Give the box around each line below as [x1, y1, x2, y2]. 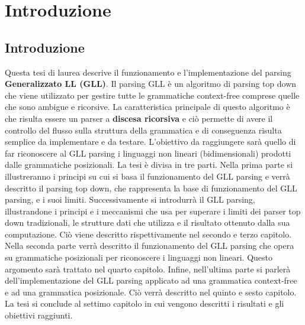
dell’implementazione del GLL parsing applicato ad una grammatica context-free [5, 274, 297, 287]
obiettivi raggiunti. [5, 309, 73, 321]
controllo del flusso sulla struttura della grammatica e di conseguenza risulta [5, 123, 282, 136]
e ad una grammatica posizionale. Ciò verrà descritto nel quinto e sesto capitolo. [5, 285, 297, 298]
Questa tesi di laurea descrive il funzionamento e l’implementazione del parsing [5, 66, 291, 78]
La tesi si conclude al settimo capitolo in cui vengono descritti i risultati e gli [5, 297, 284, 310]
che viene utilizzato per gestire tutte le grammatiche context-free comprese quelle [5, 89, 300, 101]
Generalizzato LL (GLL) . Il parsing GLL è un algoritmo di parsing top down [5, 77, 297, 90]
